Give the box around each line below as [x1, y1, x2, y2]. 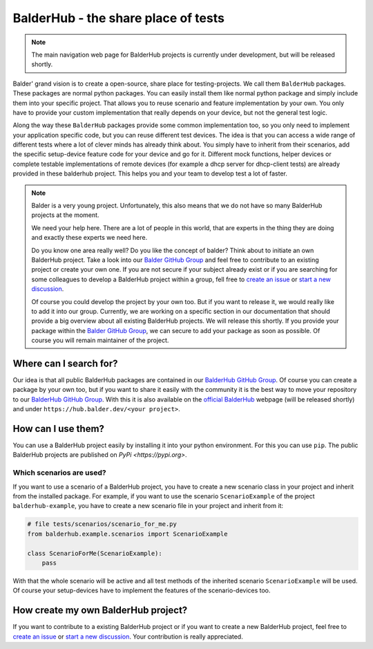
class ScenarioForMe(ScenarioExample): [27, 549, 162, 557]
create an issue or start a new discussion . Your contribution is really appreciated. [12, 632, 243, 641]
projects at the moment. [31, 211, 99, 219]
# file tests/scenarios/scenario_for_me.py [27, 520, 178, 528]
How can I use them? [12, 422, 105, 435]
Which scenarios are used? [12, 468, 106, 478]
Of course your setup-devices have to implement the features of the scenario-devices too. [12, 586, 271, 594]
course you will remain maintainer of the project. [31, 336, 169, 345]
